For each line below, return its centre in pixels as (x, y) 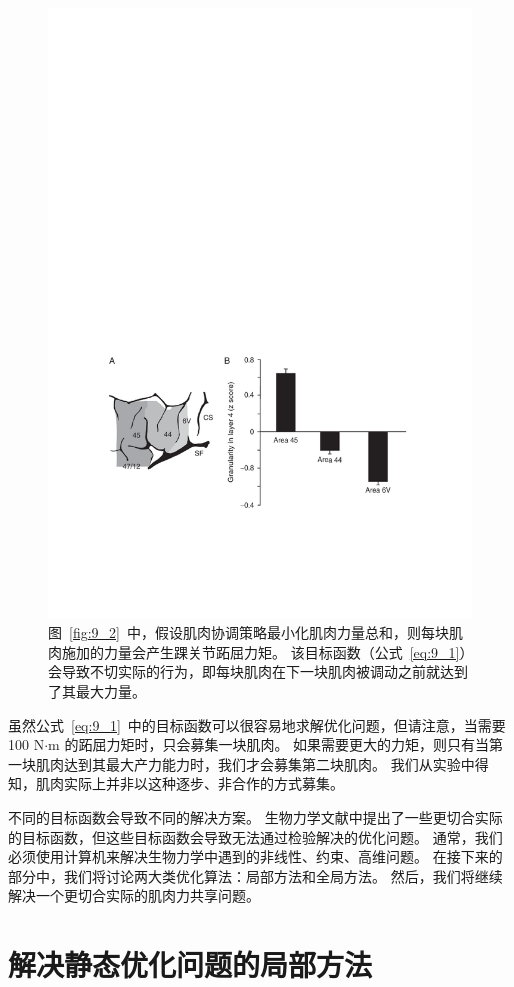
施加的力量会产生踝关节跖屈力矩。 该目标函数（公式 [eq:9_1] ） (264, 651)
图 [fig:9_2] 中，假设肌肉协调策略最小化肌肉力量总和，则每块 (248, 632)
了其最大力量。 (97, 691)
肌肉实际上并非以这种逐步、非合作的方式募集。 (189, 783)
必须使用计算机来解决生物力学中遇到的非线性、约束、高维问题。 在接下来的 (255, 856)
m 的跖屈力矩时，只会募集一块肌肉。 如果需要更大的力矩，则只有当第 (276, 744)
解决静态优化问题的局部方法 (190, 964)
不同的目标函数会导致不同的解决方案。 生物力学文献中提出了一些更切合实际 (255, 816)
